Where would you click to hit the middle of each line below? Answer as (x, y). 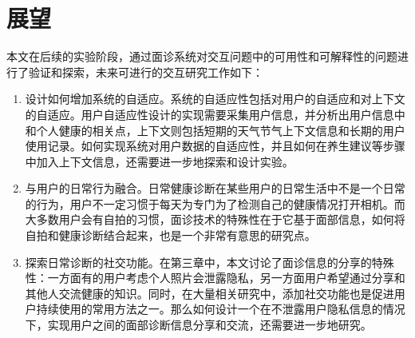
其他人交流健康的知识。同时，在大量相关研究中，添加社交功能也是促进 (209, 293)
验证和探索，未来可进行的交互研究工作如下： (146, 72)
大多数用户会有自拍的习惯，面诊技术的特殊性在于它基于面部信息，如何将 (215, 219)
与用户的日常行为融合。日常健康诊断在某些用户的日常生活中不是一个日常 (215, 188)
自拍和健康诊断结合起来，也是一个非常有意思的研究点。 (170, 235)
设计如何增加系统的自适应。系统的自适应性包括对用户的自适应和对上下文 (215, 99)
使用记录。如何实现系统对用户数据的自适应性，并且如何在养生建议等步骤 (215, 146)
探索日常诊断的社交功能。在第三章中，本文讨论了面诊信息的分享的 (198, 262)
